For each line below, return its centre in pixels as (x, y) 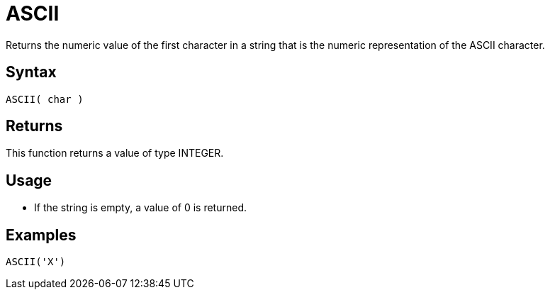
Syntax (31, 72)
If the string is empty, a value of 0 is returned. (141, 208)
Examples (41, 235)
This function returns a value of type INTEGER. (115, 153)
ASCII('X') (36, 262)
